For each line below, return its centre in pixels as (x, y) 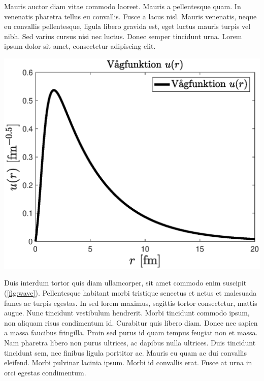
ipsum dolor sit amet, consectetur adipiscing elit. (80, 46)
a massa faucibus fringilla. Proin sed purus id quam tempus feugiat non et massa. (131, 332)
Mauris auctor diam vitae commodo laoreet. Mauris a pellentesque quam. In (123, 6)
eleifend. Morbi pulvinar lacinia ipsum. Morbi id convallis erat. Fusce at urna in (128, 362)
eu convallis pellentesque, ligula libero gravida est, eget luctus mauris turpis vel (127, 26)
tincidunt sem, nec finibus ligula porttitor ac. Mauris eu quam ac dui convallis (126, 352)
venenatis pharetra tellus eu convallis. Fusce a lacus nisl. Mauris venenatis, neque (130, 16)
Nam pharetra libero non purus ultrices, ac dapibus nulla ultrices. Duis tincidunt (130, 343)
